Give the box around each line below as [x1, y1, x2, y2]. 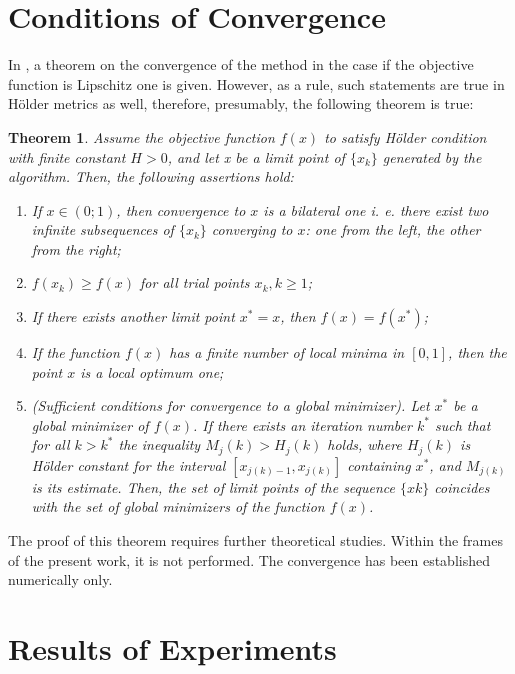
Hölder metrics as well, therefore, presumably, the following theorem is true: [8, 93, 474, 114]
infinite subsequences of [31, 219, 174, 240]
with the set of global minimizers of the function [31, 496, 325, 517]
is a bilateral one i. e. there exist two [263, 199, 489, 220]
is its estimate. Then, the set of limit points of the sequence [31, 476, 396, 497]
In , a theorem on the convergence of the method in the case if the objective [8, 54, 474, 75]
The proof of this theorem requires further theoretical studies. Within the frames [8, 530, 503, 551]
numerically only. [8, 569, 113, 590]
